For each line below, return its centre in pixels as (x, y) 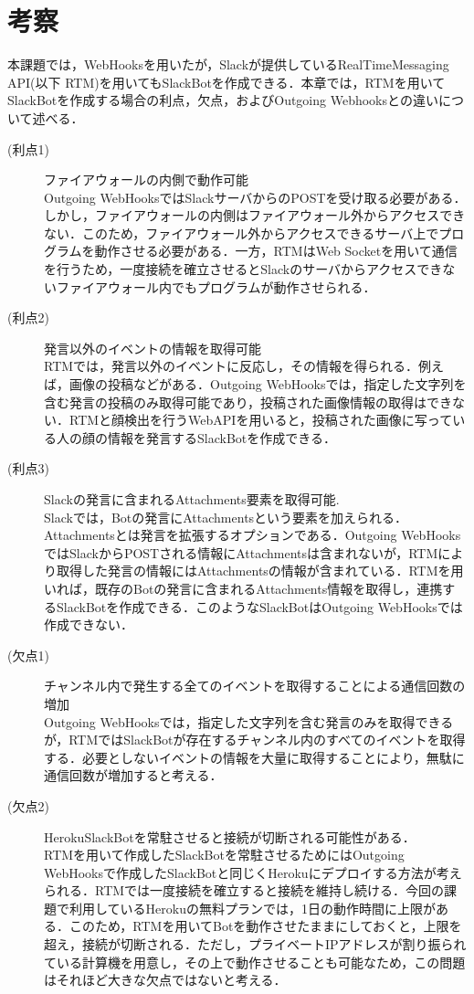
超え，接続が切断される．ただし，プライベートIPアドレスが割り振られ (255, 944)
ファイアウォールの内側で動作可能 (146, 180)
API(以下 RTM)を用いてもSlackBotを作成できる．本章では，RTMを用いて (226, 82)
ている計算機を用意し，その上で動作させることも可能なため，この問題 (255, 962)
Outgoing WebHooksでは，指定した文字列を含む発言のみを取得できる (249, 721)
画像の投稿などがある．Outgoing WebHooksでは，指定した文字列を (268, 384)
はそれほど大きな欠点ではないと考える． (165, 980)
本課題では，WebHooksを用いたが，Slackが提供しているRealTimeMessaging (228, 64)
